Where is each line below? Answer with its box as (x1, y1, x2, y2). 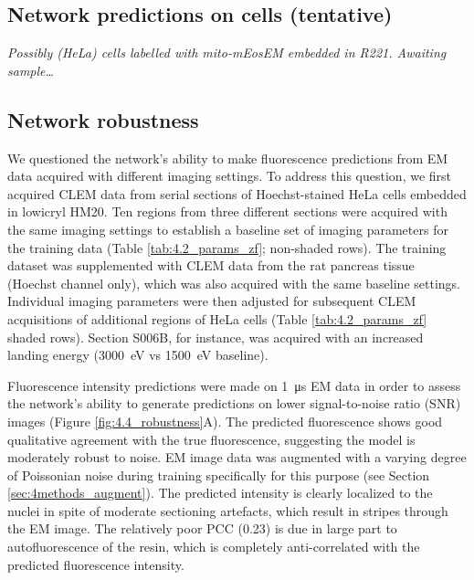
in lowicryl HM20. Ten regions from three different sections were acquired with (7, 202, 448, 221)
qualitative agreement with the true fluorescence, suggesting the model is (7, 429, 416, 448)
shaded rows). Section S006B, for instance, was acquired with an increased (7, 327, 424, 346)
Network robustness (7, 105, 199, 133)
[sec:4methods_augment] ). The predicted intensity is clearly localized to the (7, 483, 433, 502)
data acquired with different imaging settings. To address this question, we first (7, 166, 452, 185)
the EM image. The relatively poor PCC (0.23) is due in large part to (7, 519, 397, 538)
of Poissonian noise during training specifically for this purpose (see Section (7, 465, 430, 484)
